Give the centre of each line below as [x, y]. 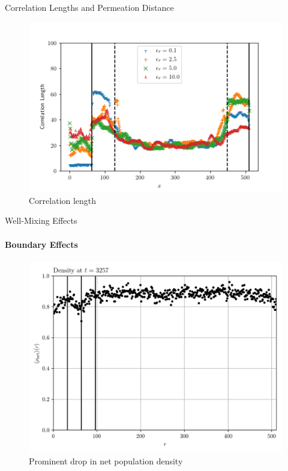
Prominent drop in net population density [106, 461]
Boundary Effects [41, 244]
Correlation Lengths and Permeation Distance [89, 7]
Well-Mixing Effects [41, 220]
